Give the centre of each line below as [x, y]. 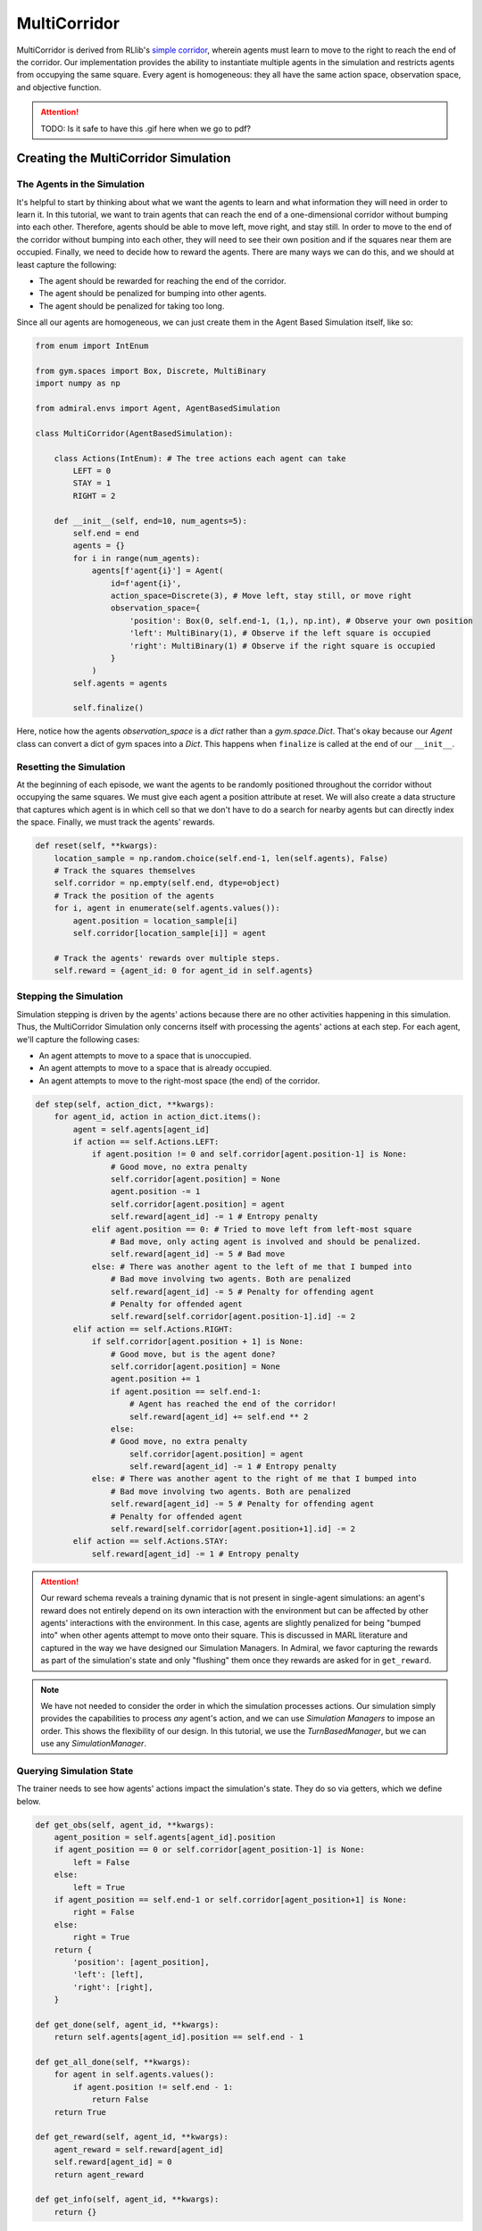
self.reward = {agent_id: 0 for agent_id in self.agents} [183, 971]
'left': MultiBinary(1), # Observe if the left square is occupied [280, 633]
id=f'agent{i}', [146, 583]
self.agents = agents [120, 683]
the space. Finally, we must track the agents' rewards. [116, 822]
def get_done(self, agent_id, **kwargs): [127, 2024]
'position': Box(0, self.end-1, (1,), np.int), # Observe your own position [301, 621]
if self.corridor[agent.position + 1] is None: [198, 1342]
